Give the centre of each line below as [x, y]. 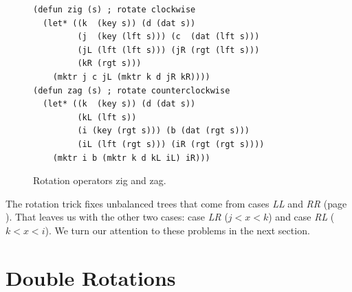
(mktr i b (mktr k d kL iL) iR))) [131, 158]
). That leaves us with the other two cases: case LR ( [117, 217]
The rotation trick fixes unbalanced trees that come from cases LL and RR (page [176, 203]
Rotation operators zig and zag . [100, 180]
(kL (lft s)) [107, 117]
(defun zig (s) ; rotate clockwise [114, 10]
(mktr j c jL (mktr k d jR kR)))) [131, 77]
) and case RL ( [301, 217]
